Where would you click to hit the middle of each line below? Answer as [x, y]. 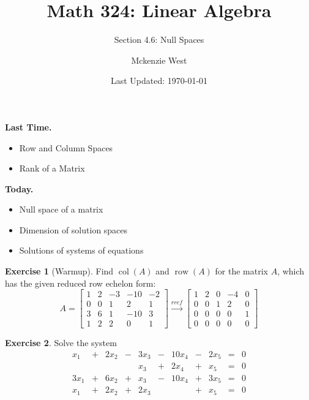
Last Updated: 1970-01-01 [159, 81]
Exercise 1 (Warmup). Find [59, 271]
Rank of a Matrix [52, 168]
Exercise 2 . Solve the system [61, 343]
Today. [19, 188]
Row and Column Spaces [66, 147]
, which [291, 271]
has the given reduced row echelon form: [80, 283]
